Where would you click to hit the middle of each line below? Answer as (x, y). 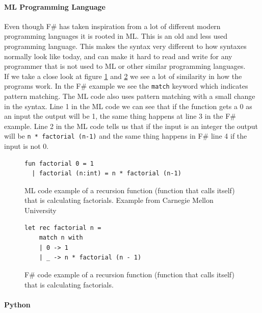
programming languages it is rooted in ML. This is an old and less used (116, 36)
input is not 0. (27, 146)
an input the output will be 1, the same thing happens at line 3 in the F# (120, 116)
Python (17, 304)
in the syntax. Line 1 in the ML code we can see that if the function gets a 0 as (128, 106)
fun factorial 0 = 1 (59, 163)
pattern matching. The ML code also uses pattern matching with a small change (130, 96)
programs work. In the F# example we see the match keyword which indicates (126, 86)
